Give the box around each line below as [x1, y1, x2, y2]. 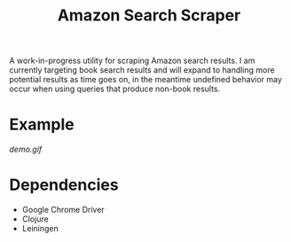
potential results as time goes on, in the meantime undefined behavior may [9, 74, 282, 85]
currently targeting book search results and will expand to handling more [9, 65, 275, 75]
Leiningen [21, 223, 59, 234]
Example [9, 114, 75, 135]
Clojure [21, 214, 49, 224]
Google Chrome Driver [21, 205, 105, 215]
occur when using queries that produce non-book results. [9, 83, 221, 94]
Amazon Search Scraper [57, 5, 241, 26]
